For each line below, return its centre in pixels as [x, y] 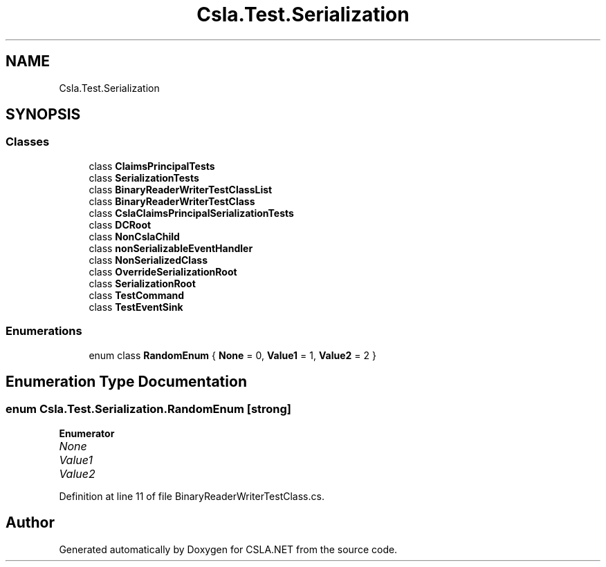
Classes [28, 142]
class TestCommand [137, 295]
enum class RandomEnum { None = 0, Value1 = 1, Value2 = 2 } [232, 355]
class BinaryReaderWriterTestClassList [181, 189]
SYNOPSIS [43, 115]
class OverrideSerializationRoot [163, 271]
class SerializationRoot [142, 283]
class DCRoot [120, 224]
